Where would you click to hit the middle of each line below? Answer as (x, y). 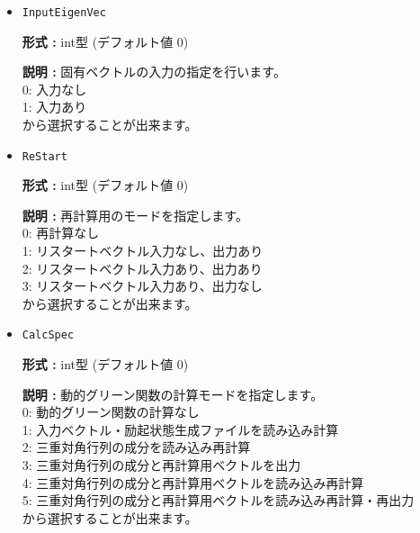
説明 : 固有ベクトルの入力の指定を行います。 (154, 72)
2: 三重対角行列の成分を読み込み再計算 (136, 447)
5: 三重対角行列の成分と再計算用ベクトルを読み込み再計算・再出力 (218, 500)
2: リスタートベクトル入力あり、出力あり (142, 268)
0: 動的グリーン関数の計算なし (111, 412)
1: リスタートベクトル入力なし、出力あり (143, 251)
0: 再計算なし (61, 233)
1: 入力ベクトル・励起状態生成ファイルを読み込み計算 (180, 429)
